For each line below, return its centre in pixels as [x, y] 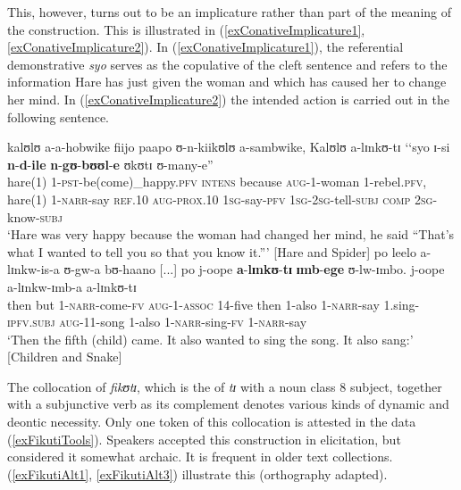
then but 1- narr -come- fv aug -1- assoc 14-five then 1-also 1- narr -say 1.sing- [214, 304]
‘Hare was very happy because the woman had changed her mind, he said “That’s [231, 234]
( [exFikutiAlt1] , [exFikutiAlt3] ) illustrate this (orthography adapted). [197, 473]
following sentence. [59, 116]
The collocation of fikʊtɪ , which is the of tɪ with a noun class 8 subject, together [225, 386]
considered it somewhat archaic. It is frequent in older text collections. [200, 457]
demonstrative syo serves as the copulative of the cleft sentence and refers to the [227, 64]
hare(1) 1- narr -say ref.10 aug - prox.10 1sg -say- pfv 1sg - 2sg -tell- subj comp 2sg [220, 199]
